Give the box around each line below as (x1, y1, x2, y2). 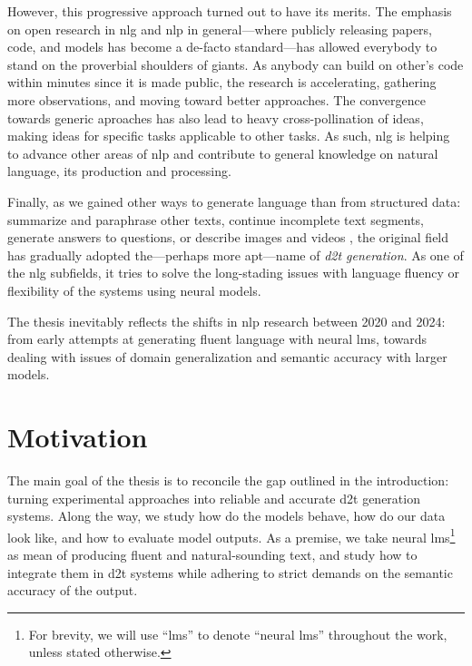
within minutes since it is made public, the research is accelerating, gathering (7, 73, 437, 92)
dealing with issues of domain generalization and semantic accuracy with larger (7, 347, 447, 366)
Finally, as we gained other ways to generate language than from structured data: (7, 191, 461, 211)
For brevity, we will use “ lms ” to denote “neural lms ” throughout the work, (28, 624, 447, 643)
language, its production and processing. (7, 162, 231, 181)
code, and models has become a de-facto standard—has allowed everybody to (7, 37, 438, 56)
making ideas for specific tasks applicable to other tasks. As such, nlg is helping (7, 126, 450, 145)
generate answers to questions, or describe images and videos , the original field (7, 228, 449, 247)
